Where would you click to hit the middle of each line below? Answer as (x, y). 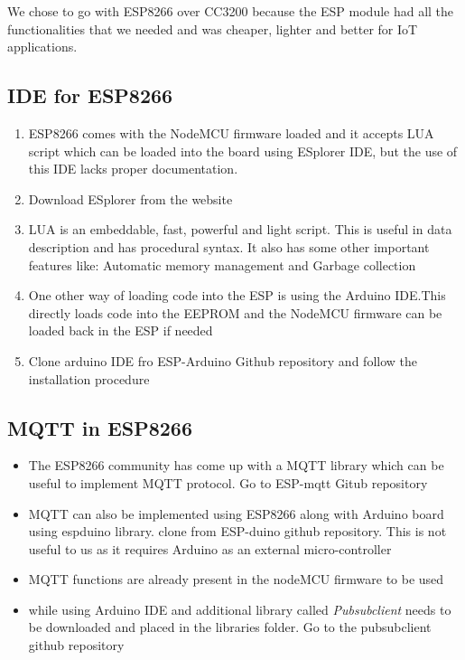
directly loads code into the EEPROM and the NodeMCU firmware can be (235, 312)
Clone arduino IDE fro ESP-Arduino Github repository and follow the (223, 360)
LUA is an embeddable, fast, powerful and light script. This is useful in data (240, 229)
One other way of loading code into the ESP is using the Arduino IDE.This (237, 295)
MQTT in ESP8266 (100, 427)
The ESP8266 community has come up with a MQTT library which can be (236, 465)
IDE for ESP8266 (90, 95)
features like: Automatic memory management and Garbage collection (222, 264)
